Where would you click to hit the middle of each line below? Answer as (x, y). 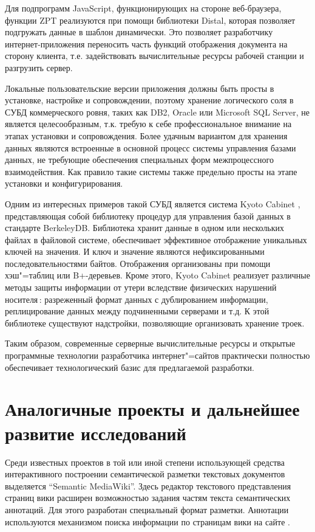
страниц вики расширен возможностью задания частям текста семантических (148, 498)
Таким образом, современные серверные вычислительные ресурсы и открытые (150, 343)
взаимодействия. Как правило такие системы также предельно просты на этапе (151, 171)
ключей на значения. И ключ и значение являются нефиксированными (135, 251)
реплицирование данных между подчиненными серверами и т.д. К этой (137, 311)
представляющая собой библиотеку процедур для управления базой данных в (148, 216)
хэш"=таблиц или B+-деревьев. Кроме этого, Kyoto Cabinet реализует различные (157, 275)
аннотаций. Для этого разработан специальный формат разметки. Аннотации (147, 509)
